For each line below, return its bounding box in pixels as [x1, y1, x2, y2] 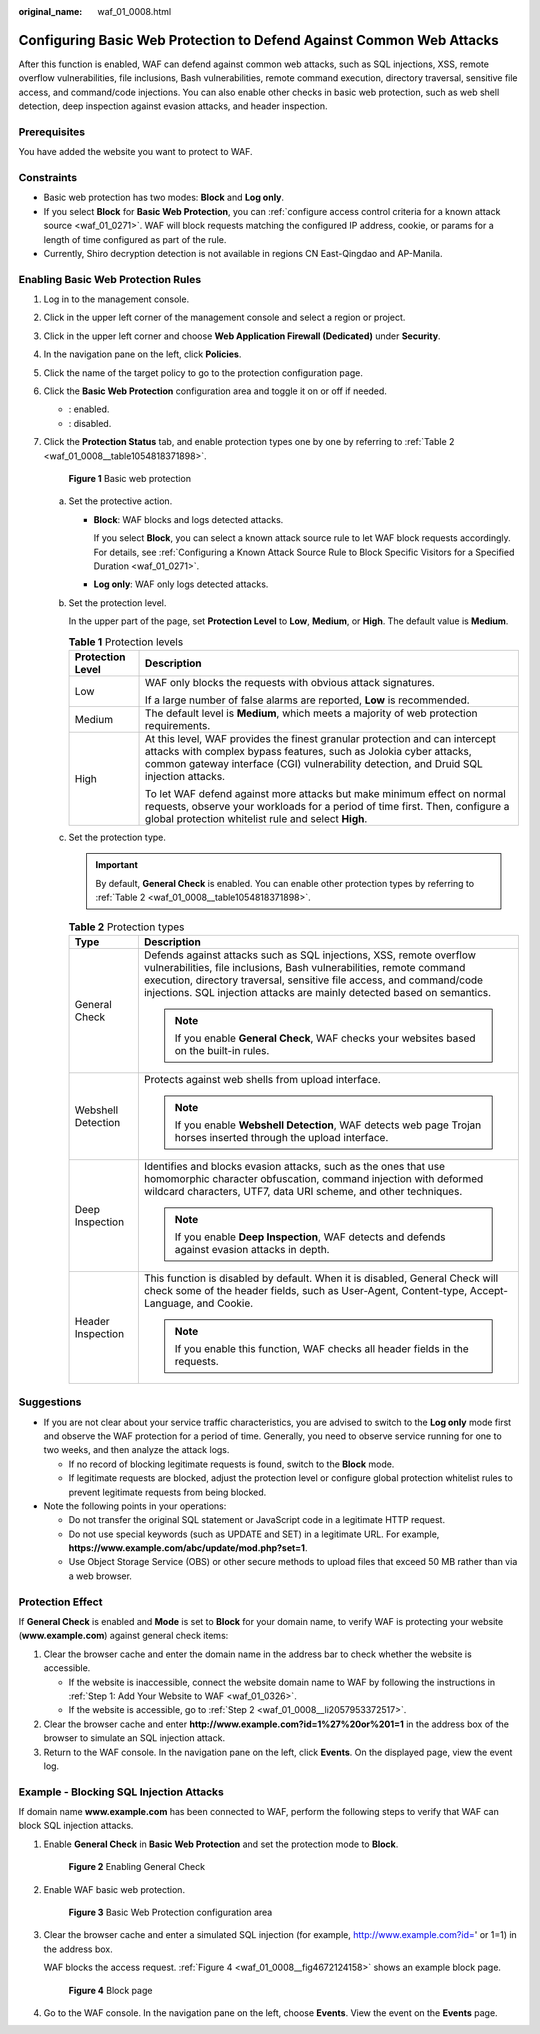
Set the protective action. [68, 495, 173, 507]
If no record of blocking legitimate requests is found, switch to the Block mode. [68, 1458, 395, 1470]
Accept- [469, 1283, 509, 1297]
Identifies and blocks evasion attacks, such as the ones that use [143, 1159, 445, 1173]
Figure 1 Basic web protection [68, 472, 192, 484]
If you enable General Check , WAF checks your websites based [174, 1031, 476, 1045]
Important [95, 859, 139, 871]
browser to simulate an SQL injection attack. [43, 1732, 225, 1744]
